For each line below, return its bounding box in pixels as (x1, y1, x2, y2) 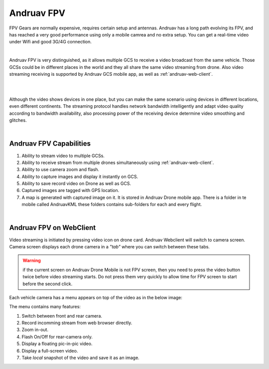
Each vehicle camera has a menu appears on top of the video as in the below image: (9, 294, 183, 300)
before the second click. (22, 281, 73, 287)
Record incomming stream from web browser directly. (21, 320, 133, 326)
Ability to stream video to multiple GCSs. (21, 153, 105, 159)
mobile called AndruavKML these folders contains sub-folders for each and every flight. (21, 201, 202, 207)
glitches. (9, 117, 27, 123)
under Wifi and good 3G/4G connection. (9, 39, 92, 45)
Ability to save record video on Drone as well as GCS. (21, 181, 132, 186)
